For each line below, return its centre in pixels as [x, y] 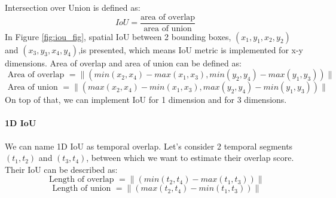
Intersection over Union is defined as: [73, 7]
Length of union [82, 189]
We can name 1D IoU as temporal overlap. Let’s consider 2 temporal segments [149, 146]
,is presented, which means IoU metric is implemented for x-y [190, 49]
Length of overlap [82, 180]
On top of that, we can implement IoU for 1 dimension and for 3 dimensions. [146, 100]
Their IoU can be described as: [61, 169]
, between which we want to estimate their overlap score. [190, 158]
